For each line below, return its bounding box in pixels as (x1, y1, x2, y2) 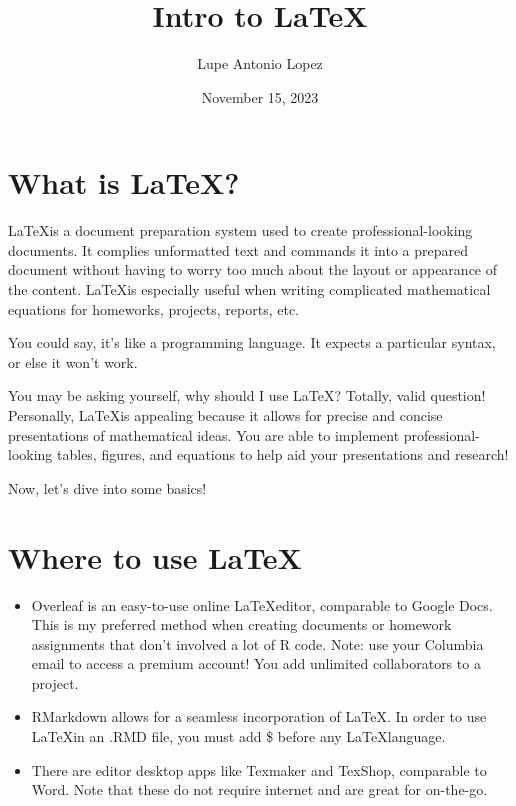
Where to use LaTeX (8, 536, 302, 577)
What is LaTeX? (8, 162, 240, 203)
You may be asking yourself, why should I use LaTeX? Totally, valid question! (8, 385, 486, 406)
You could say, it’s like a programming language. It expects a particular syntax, (8, 332, 496, 353)
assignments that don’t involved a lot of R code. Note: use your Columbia (31, 633, 484, 654)
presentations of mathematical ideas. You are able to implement (8, 424, 400, 445)
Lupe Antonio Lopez (197, 53, 323, 74)
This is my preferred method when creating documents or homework (31, 614, 452, 635)
